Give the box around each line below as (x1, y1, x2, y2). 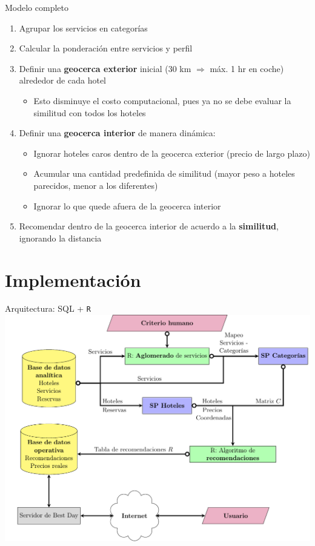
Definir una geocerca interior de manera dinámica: (19, 127, 216, 139)
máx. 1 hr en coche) (210, 62, 284, 74)
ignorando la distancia (19, 231, 102, 244)
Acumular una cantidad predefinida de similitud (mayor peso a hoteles (33, 167, 295, 180)
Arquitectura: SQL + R (5, 302, 91, 315)
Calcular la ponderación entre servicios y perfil (19, 42, 193, 54)
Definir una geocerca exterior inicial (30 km (19, 62, 191, 74)
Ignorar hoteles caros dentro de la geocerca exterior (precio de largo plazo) (33, 146, 310, 159)
